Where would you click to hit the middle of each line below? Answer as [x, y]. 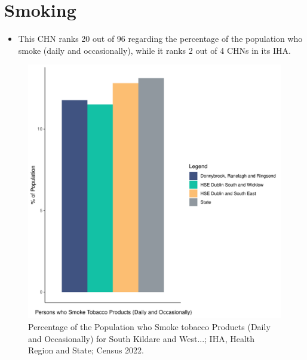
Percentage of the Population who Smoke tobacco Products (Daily [149, 326]
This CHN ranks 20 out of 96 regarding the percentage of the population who [160, 39]
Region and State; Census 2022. [86, 350]
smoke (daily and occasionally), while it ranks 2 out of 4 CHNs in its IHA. [154, 50]
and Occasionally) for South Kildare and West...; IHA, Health [142, 338]
